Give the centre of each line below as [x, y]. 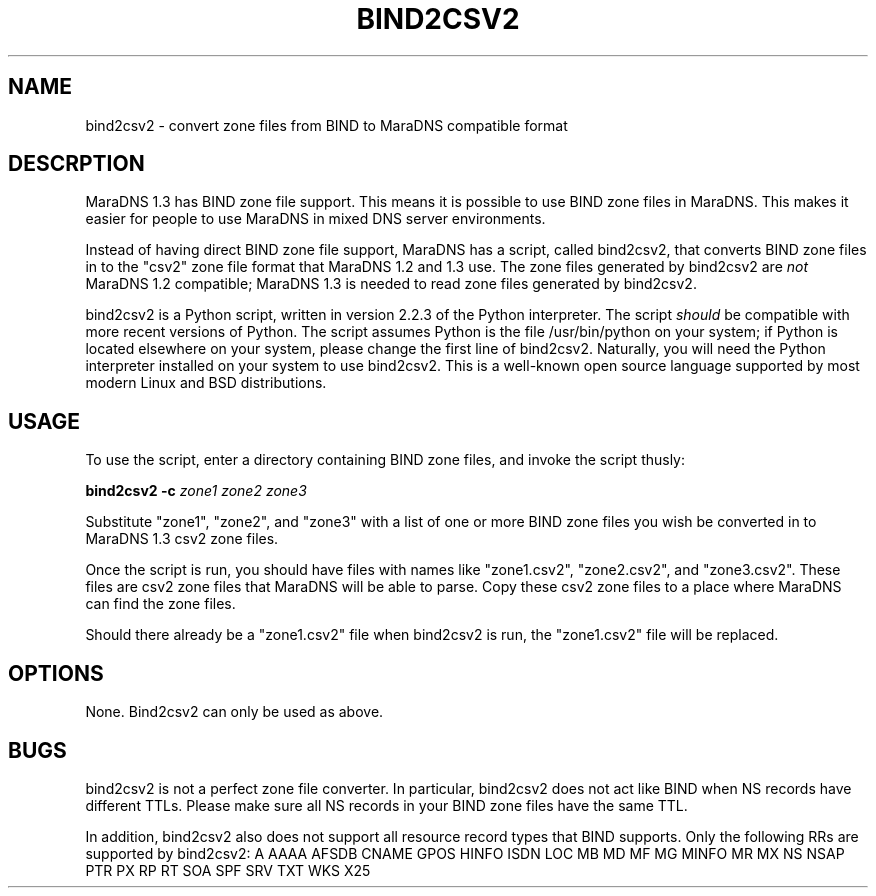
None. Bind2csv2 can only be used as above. [234, 712]
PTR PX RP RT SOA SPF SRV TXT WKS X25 [228, 870]
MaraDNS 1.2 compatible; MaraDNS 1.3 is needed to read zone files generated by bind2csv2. [391, 284]
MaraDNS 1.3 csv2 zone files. [182, 539]
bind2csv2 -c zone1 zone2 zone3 [196, 491]
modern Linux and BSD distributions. [206, 383]
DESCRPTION [76, 164]
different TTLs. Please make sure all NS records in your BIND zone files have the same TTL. [386, 805]
